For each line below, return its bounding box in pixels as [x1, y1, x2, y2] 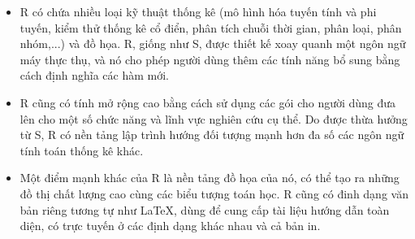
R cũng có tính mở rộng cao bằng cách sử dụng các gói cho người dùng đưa [19, 93, 396, 111]
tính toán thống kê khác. [19, 141, 144, 159]
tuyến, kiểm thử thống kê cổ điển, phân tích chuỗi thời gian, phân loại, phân [19, 19, 402, 36]
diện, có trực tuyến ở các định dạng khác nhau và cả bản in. [19, 217, 321, 234]
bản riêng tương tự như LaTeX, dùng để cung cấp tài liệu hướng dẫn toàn [19, 201, 390, 218]
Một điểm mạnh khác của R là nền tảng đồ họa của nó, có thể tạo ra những [19, 169, 400, 186]
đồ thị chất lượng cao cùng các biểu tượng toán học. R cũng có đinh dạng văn [19, 185, 409, 202]
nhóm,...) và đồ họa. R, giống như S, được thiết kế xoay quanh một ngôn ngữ [19, 35, 406, 52]
